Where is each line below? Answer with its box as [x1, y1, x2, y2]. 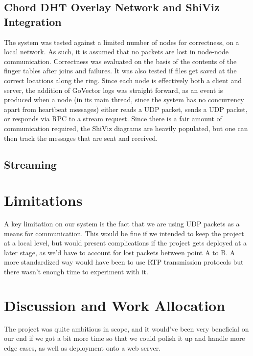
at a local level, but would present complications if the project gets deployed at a [4, 238, 247, 248]
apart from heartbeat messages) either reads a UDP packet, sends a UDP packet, [4, 104, 248, 114]
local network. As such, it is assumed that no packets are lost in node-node [4, 46, 229, 57]
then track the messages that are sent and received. [4, 133, 158, 143]
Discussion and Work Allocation [4, 295, 226, 315]
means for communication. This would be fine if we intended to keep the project [4, 228, 244, 238]
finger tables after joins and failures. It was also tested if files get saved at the [4, 66, 237, 76]
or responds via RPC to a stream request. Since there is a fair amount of [4, 113, 222, 124]
